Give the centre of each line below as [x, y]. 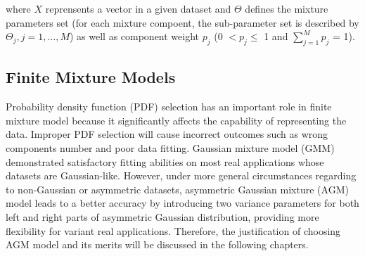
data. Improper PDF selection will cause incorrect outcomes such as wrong [167, 134]
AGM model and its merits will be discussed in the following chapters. [157, 244]
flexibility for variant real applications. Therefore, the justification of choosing [173, 230]
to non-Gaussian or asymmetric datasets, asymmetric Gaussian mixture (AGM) [177, 189]
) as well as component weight [134, 36]
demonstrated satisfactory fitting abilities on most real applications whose [165, 161]
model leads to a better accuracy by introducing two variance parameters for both [182, 203]
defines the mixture [287, 8]
